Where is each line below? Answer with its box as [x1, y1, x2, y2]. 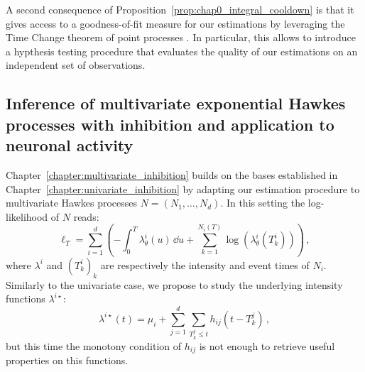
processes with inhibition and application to [6, 113, 334, 135]
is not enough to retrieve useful [199, 338, 335, 353]
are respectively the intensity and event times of [100, 257, 310, 272]
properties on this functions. [6, 353, 129, 368]
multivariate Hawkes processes [6, 195, 138, 210]
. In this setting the [220, 195, 305, 210]
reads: [73, 209, 99, 224]
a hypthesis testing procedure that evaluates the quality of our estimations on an [6, 43, 358, 58]
